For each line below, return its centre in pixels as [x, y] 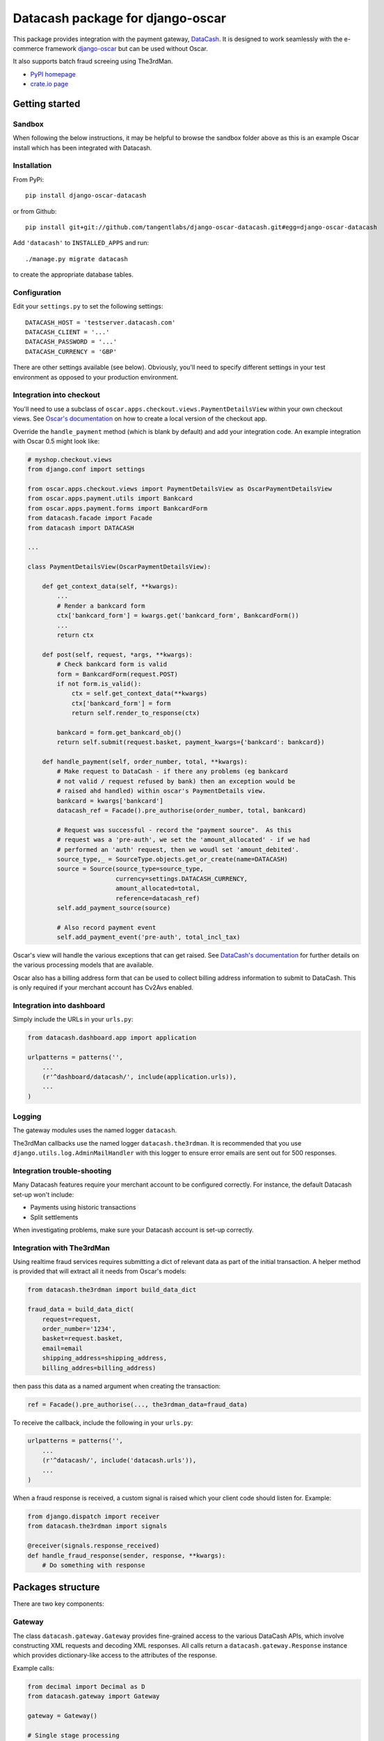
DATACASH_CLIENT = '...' [67, 332]
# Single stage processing [73, 1735]
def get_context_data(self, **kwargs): [110, 586]
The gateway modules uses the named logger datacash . [95, 1130]
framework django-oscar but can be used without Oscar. [127, 48]
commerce [29, 48]
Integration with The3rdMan [62, 1248]
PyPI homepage [53, 74]
